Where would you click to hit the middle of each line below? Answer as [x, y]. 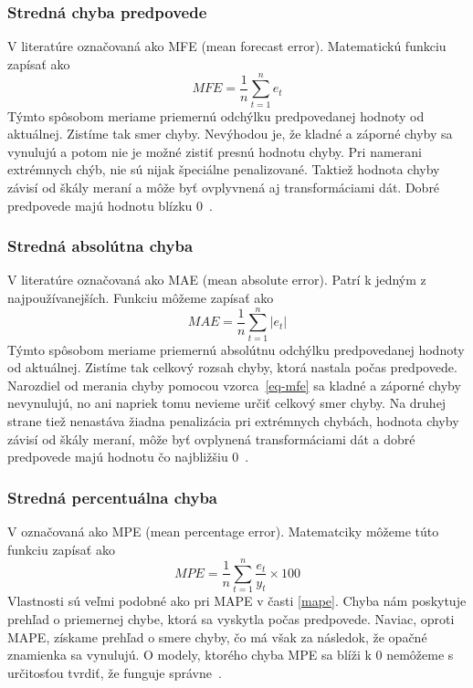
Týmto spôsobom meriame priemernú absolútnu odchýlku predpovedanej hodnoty [236, 349]
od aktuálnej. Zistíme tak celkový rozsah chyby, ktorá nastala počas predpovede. [232, 367]
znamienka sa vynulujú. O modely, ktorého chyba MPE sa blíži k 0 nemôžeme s [231, 655]
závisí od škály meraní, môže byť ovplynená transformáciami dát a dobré [211, 438]
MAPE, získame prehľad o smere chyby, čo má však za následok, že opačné [217, 636]
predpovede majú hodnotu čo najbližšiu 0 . [128, 457]
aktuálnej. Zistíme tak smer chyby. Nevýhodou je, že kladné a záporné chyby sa [230, 134]
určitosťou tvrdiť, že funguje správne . [115, 672]
